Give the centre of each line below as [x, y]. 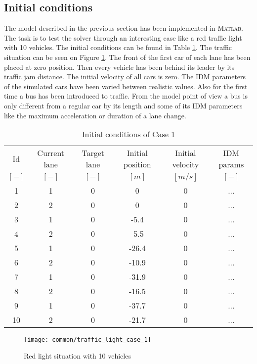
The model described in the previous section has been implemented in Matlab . [124, 28]
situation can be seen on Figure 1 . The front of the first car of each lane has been [127, 57]
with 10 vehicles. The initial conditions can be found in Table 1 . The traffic [118, 47]
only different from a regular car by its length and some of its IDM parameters [123, 105]
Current [51, 153]
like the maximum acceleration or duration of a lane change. [95, 115]
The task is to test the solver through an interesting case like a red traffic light [123, 37]
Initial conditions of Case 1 [128, 134]
